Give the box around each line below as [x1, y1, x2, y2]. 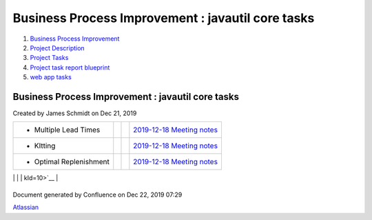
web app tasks [30, 73, 72, 81]
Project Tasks [30, 54, 69, 62]
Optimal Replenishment [34, 157, 110, 167]
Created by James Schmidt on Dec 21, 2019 [12, 109, 137, 117]
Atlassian [12, 203, 39, 212]
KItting [34, 141, 56, 151]
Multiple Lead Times [34, 125, 101, 134]
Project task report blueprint [30, 63, 110, 72]
